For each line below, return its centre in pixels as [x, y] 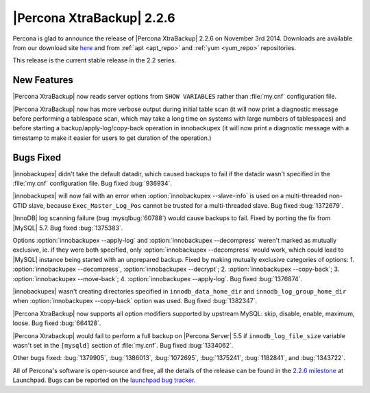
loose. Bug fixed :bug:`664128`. [57, 323]
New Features [43, 80]
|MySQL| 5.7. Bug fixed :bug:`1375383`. [68, 228]
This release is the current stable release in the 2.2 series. [95, 60]
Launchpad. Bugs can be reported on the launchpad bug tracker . [104, 380]
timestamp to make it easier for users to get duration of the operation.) [112, 138]
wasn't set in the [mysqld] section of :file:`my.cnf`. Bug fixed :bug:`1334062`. [123, 345]
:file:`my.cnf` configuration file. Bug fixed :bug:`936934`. [92, 183]
